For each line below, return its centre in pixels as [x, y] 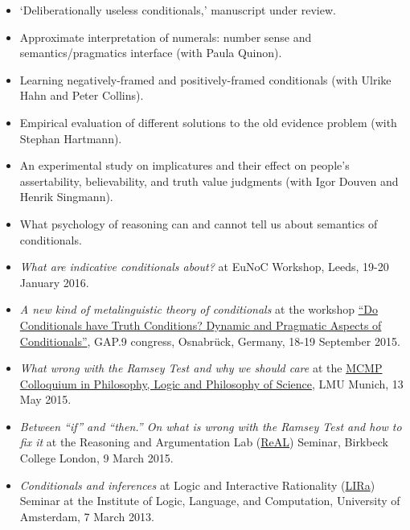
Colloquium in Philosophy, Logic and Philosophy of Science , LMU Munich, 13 [211, 383]
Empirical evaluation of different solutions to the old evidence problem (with [208, 122]
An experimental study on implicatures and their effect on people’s [184, 165]
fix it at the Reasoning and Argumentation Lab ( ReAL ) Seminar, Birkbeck [204, 442]
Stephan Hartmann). [71, 138]
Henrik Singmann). [66, 197]
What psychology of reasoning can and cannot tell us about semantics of [199, 223]
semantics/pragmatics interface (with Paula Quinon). [151, 53]
